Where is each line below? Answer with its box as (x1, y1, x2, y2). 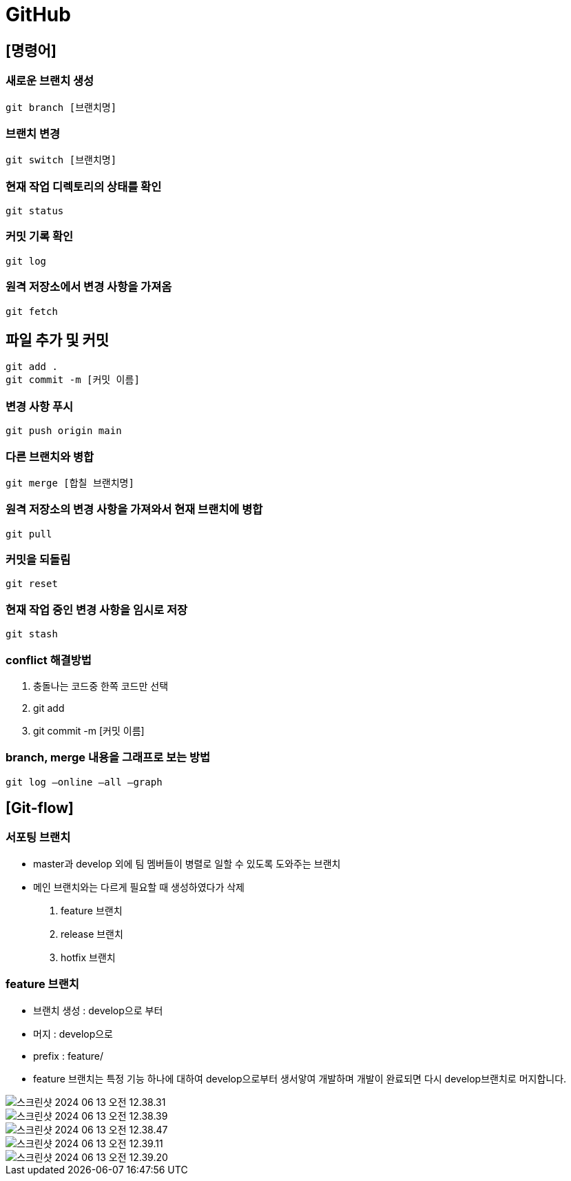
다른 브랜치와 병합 (6, 449, 94, 464)
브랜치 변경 (6, 126, 61, 141)
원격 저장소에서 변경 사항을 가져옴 (6, 280, 172, 294)
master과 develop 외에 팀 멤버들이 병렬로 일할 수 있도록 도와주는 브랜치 (33, 857, 341, 870)
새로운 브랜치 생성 (6, 74, 94, 88)
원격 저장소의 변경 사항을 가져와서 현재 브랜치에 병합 (6, 502, 263, 517)
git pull (6, 528, 52, 540)
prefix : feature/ (33, 1049, 103, 1062)
